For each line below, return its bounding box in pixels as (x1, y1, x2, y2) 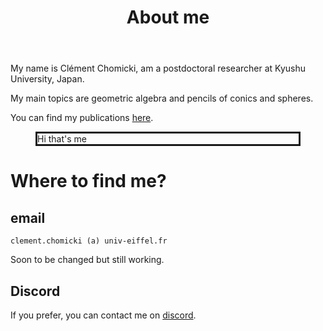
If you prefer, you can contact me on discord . (10, 309, 197, 321)
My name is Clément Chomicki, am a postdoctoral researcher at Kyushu (10, 62, 307, 75)
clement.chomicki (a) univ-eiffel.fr (10, 236, 168, 246)
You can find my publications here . (10, 112, 154, 124)
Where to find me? (10, 170, 167, 193)
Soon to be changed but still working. (10, 254, 165, 266)
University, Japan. (10, 73, 85, 85)
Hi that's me (37, 133, 87, 145)
